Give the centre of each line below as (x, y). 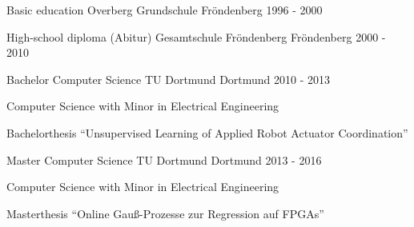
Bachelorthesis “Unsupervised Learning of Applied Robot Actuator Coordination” (207, 132)
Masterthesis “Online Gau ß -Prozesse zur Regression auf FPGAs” (165, 213)
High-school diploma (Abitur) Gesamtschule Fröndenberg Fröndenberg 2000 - (196, 36)
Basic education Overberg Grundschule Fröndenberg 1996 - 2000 (165, 10)
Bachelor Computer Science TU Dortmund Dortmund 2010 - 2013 (169, 79)
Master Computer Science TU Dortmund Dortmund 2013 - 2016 (164, 159)
